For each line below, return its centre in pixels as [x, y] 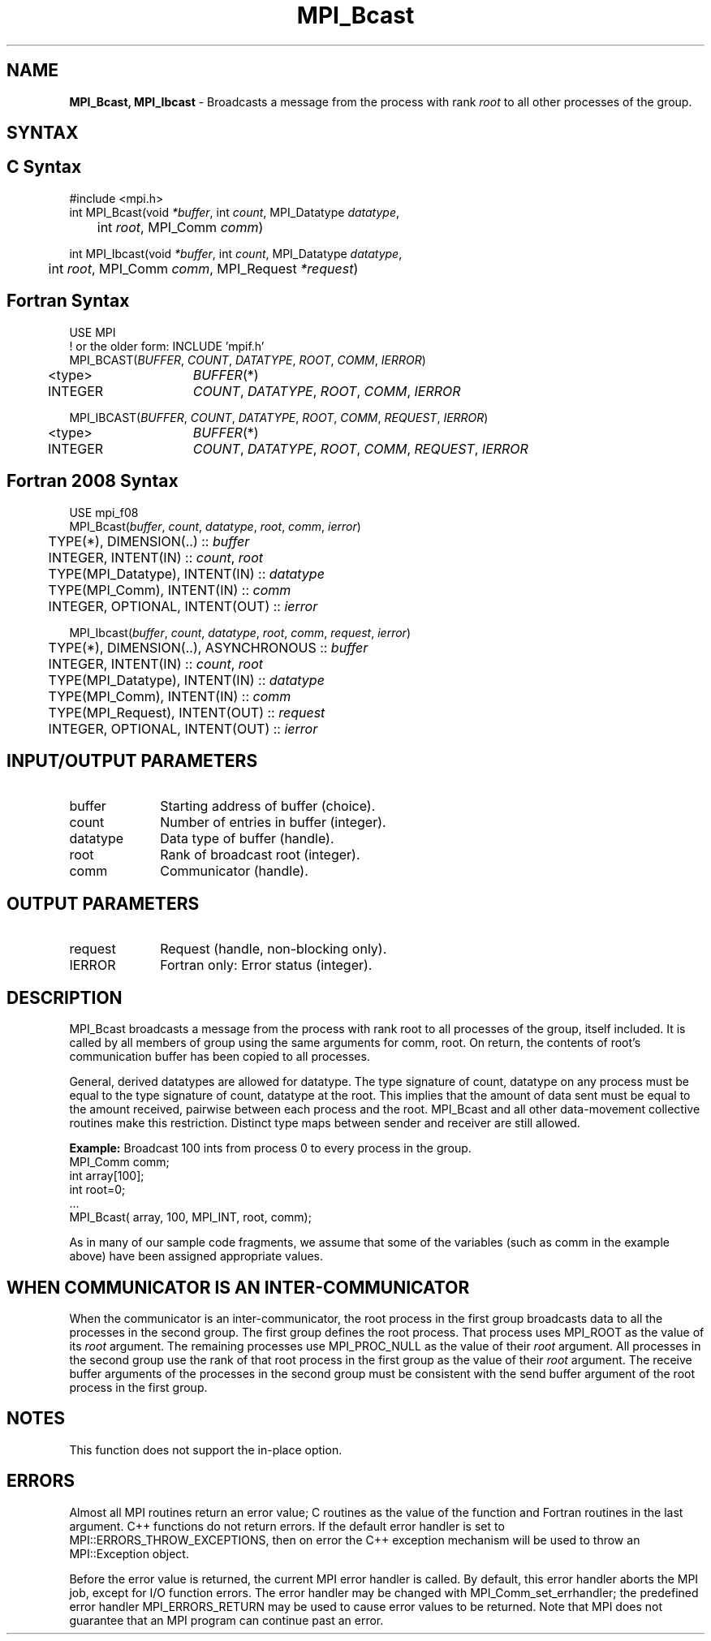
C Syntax [44, 167]
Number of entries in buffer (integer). [273, 823]
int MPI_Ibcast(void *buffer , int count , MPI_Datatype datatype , [236, 253]
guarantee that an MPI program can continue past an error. [226, 1620]
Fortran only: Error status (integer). [266, 965]
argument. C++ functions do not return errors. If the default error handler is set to [287, 1526]
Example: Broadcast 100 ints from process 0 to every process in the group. [270, 1148]
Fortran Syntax [68, 301]
